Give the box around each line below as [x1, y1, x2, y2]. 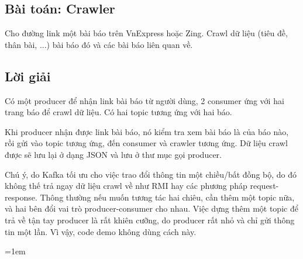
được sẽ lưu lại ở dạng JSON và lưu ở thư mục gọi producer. [5, 148, 222, 160]
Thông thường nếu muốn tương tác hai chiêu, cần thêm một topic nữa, [40, 191, 295, 203]
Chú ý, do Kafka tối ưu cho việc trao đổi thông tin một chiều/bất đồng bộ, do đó [5, 168, 297, 180]
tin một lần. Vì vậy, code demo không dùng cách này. [5, 225, 197, 237]
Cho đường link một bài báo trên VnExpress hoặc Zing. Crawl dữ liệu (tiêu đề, [5, 27, 288, 39]
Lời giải [5, 67, 51, 85]
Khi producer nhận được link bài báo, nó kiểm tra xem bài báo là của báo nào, [5, 125, 289, 137]
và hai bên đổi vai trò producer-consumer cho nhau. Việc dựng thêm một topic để [5, 202, 298, 215]
